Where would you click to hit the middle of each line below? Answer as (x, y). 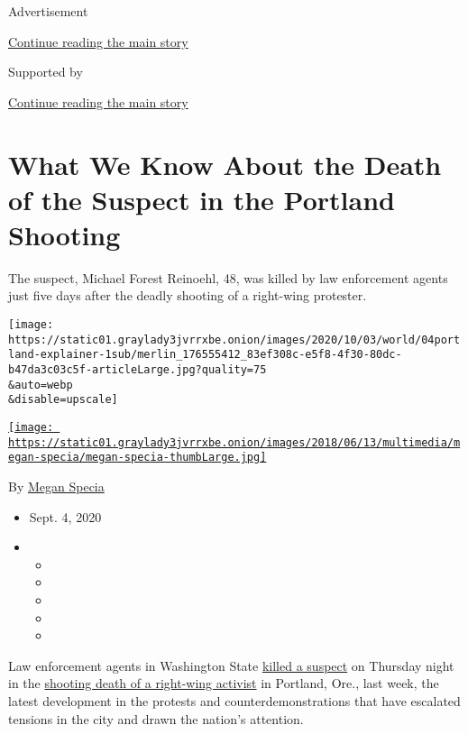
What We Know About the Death (225, 164)
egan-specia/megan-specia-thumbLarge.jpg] (138, 458)
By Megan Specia (56, 486)
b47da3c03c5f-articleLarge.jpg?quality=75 (138, 370)
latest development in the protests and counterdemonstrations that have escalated (234, 700)
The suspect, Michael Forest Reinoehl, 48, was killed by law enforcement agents (228, 277)
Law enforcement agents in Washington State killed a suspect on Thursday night (231, 665)
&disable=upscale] (63, 400)
